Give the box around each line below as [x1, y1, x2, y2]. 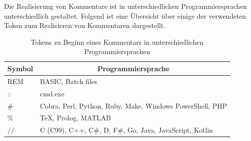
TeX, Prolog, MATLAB [40, 113, 111, 123]
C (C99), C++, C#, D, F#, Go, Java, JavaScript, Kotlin [40, 125, 213, 135]
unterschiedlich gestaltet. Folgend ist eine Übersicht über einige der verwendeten [4, 10, 246, 21]
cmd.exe [40, 88, 64, 98]
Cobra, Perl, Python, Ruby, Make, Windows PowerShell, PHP [40, 100, 227, 111]
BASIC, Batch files [40, 76, 97, 86]
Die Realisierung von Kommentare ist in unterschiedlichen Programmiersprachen [4, 1, 247, 11]
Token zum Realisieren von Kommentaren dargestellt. [4, 20, 166, 30]
